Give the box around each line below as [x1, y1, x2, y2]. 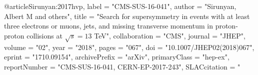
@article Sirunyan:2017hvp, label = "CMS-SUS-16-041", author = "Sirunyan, [4, 1, 236, 11]
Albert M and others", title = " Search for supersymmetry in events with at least [4, 10, 250, 21]
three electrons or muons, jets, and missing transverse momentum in [4, 20, 213, 31]
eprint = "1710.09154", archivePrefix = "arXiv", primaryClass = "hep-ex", [4, 51, 229, 62]
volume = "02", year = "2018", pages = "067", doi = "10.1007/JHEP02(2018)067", [4, 41, 254, 52]
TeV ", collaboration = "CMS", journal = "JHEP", [94, 30, 245, 40]
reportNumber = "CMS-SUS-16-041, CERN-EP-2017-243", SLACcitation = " [4, 61, 240, 71]
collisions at [26, 30, 62, 40]
